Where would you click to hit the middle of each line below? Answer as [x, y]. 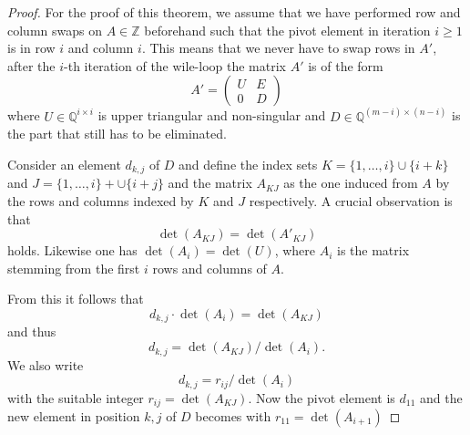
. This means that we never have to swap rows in [278, 48]
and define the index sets [248, 164]
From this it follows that [76, 299]
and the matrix [210, 183]
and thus [32, 331]
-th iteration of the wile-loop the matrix [175, 65]
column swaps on [55, 30]
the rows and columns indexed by [101, 201]
